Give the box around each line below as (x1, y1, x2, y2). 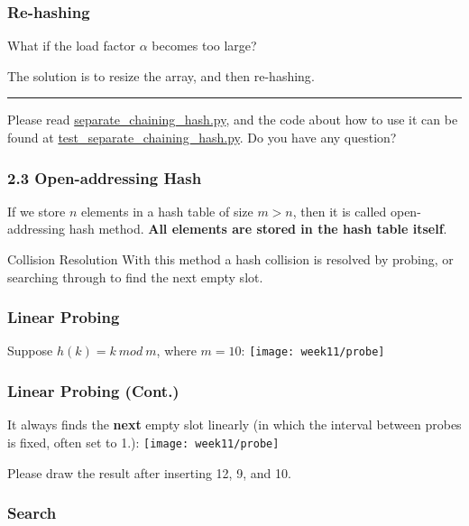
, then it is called (292, 201, 387, 220)
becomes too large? (152, 36, 257, 55)
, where (156, 341, 197, 360)
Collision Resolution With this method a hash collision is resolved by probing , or (7, 250, 454, 268)
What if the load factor (7, 36, 136, 55)
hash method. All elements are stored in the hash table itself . (69, 219, 447, 238)
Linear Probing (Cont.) (7, 379, 179, 401)
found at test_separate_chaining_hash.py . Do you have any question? (7, 128, 397, 146)
